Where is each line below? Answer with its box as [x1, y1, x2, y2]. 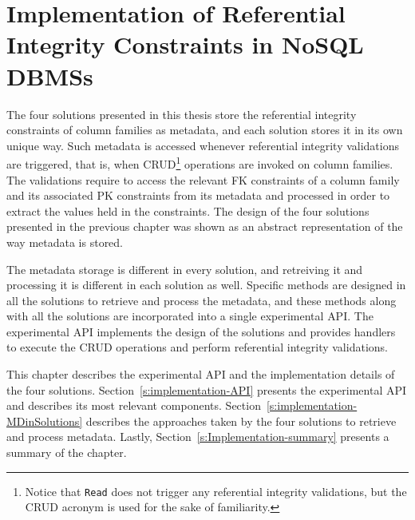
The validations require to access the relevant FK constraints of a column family [6, 171, 400, 188]
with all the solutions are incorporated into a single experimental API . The [6, 308, 373, 324]
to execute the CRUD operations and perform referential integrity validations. [6, 339, 388, 355]
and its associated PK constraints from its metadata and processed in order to [6, 187, 390, 204]
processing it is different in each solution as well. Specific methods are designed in [6, 276, 406, 293]
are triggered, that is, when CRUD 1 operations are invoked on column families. [6, 153, 393, 172]
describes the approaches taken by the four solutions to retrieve [85, 412, 397, 429]
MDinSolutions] [6, 412, 83, 429]
